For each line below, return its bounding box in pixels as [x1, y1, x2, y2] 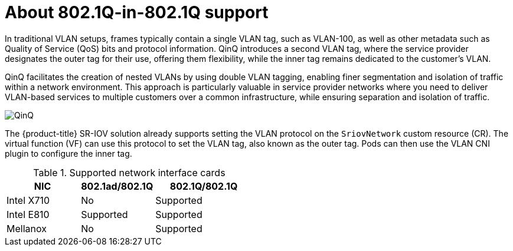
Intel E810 [6, 208, 50, 220]
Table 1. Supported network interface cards [33, 166, 226, 179]
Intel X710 [6, 194, 50, 206]
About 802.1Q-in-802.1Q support [5, 2, 269, 22]
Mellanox [6, 222, 47, 235]
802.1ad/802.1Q [81, 180, 153, 192]
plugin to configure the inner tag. [5, 148, 132, 158]
